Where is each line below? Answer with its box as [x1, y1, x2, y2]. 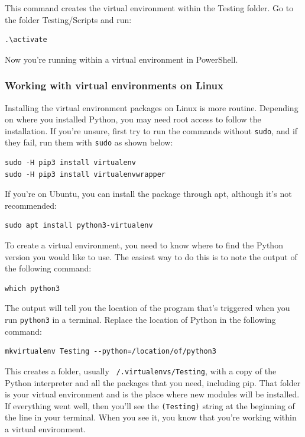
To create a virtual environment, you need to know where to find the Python [5, 239, 283, 251]
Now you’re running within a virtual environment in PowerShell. [5, 53, 238, 65]
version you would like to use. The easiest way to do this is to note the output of [5, 250, 297, 263]
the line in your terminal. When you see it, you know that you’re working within [5, 411, 297, 423]
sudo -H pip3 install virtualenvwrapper [5, 170, 166, 179]
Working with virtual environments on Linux [5, 78, 223, 93]
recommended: [5, 199, 57, 211]
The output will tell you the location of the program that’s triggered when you [5, 302, 290, 314]
